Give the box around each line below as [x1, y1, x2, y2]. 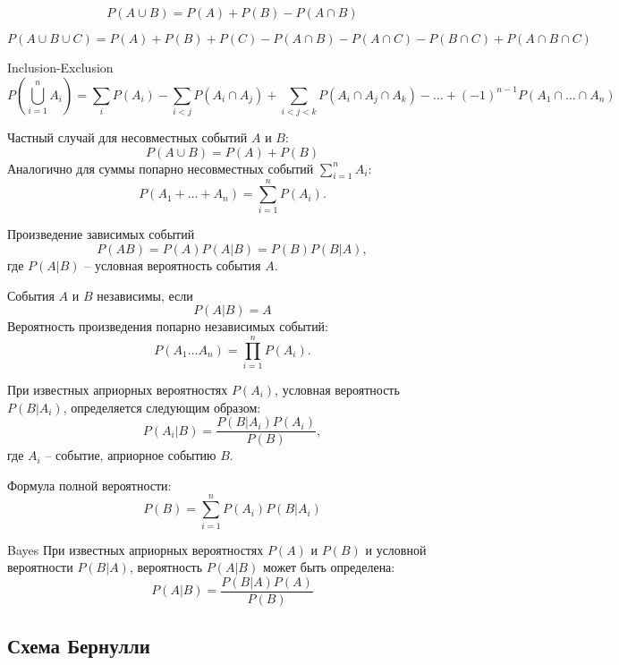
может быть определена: [262, 558, 395, 576]
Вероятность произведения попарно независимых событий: [7, 317, 329, 336]
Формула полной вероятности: [7, 475, 172, 494]
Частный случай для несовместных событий [7, 127, 248, 146]
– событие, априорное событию [45, 446, 216, 465]
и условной [365, 540, 427, 558]
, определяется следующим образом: [63, 397, 261, 416]
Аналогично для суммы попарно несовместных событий [7, 158, 314, 177]
